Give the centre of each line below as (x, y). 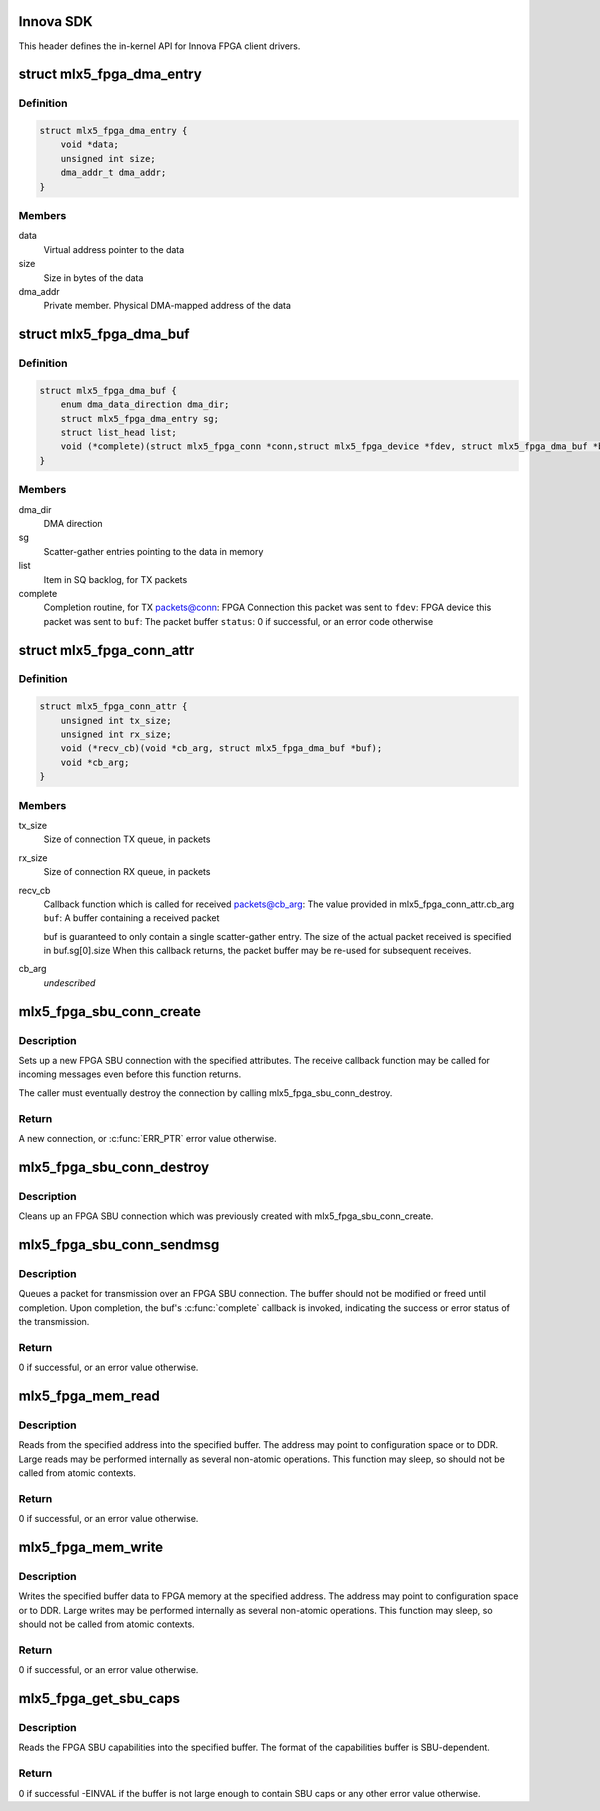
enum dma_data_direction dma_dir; (145, 404)
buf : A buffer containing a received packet (131, 918)
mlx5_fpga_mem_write (91, 1547)
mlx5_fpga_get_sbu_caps (99, 1698)
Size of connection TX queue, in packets (127, 839)
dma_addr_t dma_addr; (113, 173)
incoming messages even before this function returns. (130, 1074)
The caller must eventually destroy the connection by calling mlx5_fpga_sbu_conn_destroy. (205, 1092)
